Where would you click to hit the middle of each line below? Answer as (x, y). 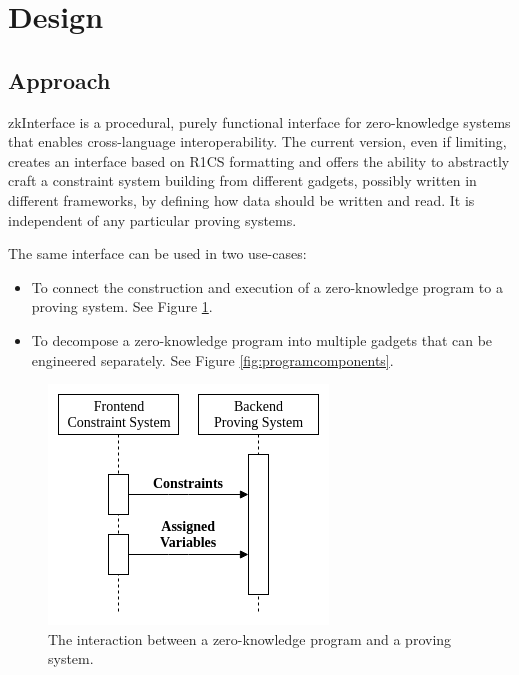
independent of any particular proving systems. (152, 219)
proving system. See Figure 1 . (122, 306)
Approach (59, 79)
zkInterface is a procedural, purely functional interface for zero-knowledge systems (259, 121)
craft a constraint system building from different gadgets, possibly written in (242, 180)
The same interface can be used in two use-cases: (157, 253)
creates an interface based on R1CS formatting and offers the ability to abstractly (259, 160)
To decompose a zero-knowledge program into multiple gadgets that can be (262, 339)
